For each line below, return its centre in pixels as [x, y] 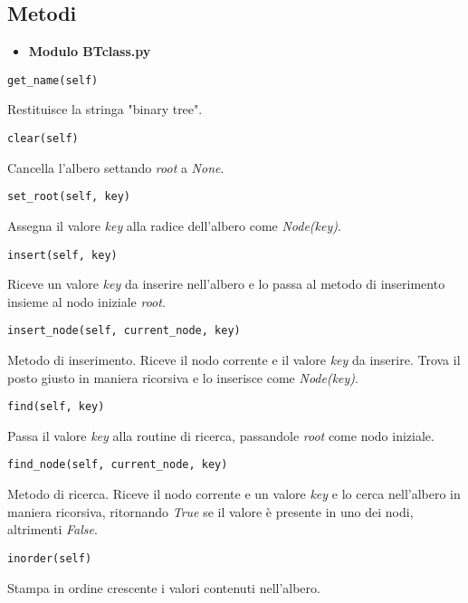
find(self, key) [56, 407]
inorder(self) [50, 558]
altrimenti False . [53, 529]
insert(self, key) [62, 255]
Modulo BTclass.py [90, 51]
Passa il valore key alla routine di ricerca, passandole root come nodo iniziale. [221, 435]
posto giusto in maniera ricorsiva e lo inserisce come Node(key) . [183, 377]
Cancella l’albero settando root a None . [116, 167]
